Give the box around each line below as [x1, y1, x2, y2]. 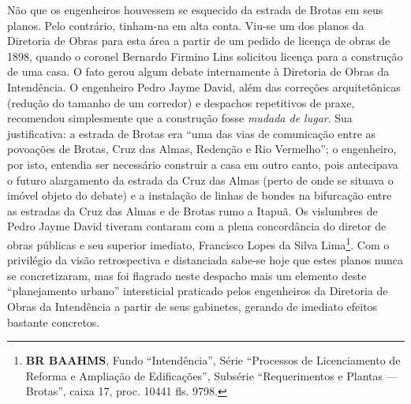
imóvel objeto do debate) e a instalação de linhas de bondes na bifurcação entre [7, 187, 392, 204]
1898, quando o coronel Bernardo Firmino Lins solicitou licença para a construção [7, 47, 403, 64]
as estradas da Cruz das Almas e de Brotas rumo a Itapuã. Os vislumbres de [7, 202, 378, 219]
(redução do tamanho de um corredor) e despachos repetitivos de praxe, [7, 94, 355, 110]
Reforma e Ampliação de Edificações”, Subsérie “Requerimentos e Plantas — [25, 367, 398, 383]
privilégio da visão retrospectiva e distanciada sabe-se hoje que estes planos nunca [7, 252, 403, 268]
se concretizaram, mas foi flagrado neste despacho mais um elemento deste [7, 267, 367, 283]
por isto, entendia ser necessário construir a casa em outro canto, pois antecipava [7, 155, 398, 172]
